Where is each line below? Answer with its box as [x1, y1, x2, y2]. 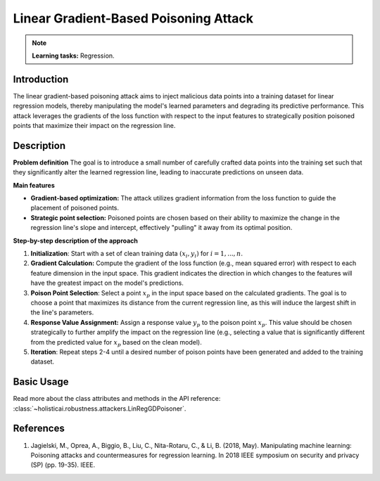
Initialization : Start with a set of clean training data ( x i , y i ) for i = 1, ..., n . [30, 250, 243, 259]
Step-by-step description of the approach [13, 236, 139, 245]
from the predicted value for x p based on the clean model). [30, 338, 202, 348]
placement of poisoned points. [30, 204, 120, 212]
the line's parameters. [30, 308, 94, 316]
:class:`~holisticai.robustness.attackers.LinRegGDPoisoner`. [13, 404, 186, 413]
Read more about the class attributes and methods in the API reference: [13, 395, 221, 403]
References [13, 423, 65, 435]
